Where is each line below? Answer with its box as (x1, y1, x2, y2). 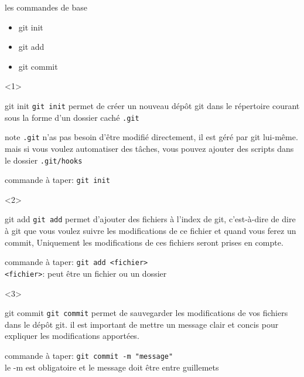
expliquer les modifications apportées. (5, 330, 139, 342)
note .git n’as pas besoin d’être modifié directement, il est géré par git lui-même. (5, 131, 298, 143)
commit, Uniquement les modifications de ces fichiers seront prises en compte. (5, 236, 283, 248)
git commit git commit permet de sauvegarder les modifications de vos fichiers (5, 307, 288, 319)
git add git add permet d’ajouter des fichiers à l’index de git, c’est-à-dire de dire (5, 213, 296, 225)
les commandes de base (5, 1, 87, 13)
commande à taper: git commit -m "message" (5, 349, 173, 362)
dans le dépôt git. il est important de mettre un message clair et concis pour (5, 318, 279, 330)
